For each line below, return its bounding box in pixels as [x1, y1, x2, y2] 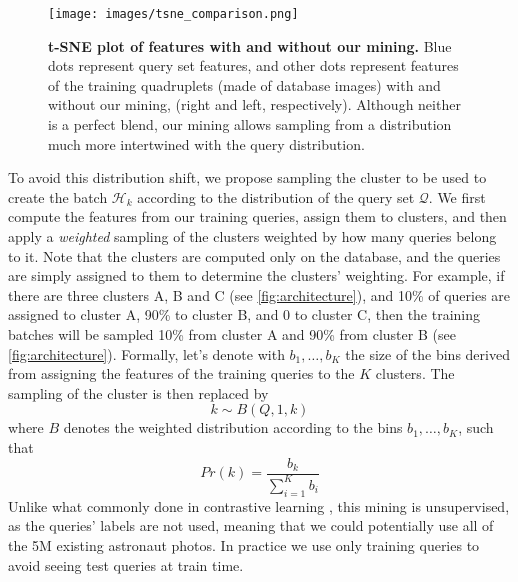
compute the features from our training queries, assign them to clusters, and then [8, 206, 507, 227]
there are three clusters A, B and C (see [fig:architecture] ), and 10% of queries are [8, 284, 511, 305]
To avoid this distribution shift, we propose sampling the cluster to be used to [8, 167, 487, 188]
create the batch [8, 186, 108, 207]
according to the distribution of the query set [137, 186, 415, 207]
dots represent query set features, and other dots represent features [48, 55, 459, 76]
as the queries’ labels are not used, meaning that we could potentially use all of [8, 515, 494, 536]
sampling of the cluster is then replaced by [8, 382, 269, 403]
